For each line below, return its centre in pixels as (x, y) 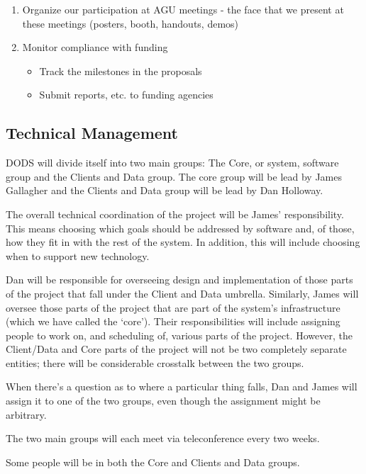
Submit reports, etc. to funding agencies (126, 95)
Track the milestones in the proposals (121, 70)
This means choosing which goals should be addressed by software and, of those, (180, 228)
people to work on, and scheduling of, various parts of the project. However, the (179, 335)
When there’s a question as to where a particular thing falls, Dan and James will (182, 386)
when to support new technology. (78, 255)
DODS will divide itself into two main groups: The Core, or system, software (172, 163)
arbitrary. (26, 414)
